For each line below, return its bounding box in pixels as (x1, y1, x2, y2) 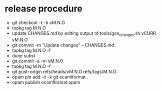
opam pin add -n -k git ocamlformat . (11, 73, 88, 80)
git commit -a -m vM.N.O (11, 58, 63, 64)
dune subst (11, 52, 35, 58)
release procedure (4, 3, 83, 14)
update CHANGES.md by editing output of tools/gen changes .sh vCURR (11, 30, 156, 37)
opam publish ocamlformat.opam (11, 79, 80, 85)
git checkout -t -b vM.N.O (11, 19, 65, 25)
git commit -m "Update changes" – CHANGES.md (11, 42, 114, 48)
